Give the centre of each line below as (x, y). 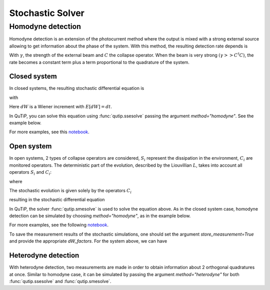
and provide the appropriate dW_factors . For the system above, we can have (88, 241)
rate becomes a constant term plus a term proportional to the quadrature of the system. (99, 62)
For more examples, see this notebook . (49, 132)
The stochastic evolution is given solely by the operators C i (70, 191)
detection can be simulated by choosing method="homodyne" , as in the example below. (100, 216)
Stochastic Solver (47, 13)
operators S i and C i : (30, 173)
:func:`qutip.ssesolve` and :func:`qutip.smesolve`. (60, 281)
